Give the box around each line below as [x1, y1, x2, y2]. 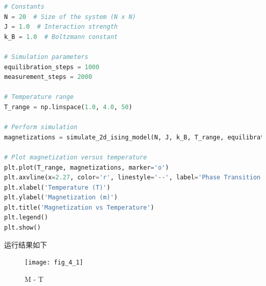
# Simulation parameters [4, 53, 88, 60]
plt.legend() [4, 214, 48, 221]
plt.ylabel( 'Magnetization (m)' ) [4, 194, 118, 201]
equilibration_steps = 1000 [4, 63, 100, 71]
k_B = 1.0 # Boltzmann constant [4, 33, 118, 40]
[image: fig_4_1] [25, 259, 83, 267]
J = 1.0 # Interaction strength [4, 23, 118, 31]
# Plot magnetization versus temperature [4, 153, 147, 161]
